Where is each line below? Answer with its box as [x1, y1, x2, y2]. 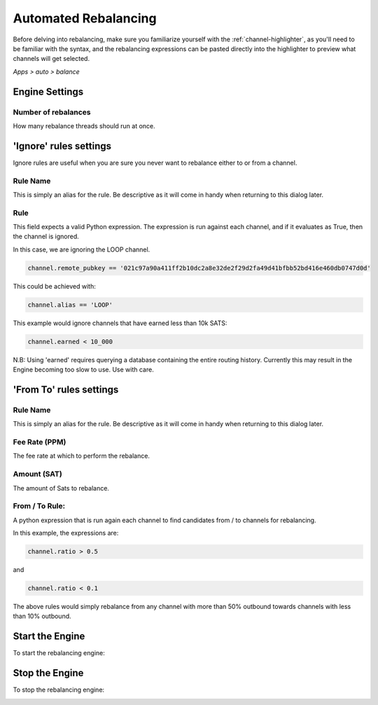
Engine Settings [13, 85, 84, 97]
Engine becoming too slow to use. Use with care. [13, 365, 154, 374]
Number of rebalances [13, 107, 91, 117]
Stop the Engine [13, 667, 84, 679]
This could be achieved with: [13, 282, 96, 290]
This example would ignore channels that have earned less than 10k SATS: [13, 319, 227, 327]
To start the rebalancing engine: [13, 649, 105, 657]
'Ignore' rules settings [13, 140, 112, 152]
